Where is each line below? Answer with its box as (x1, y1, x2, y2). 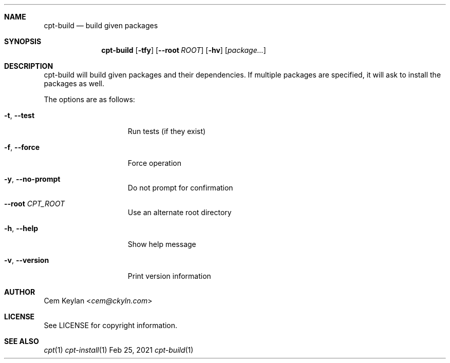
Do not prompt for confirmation (127, 183, 233, 192)
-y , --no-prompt (4, 175, 61, 183)
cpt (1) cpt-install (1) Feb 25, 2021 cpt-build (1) (44, 346, 194, 354)
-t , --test (4, 111, 35, 120)
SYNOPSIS (4, 37, 42, 46)
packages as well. (44, 79, 104, 88)
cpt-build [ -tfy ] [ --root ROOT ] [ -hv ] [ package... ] (101, 46, 266, 54)
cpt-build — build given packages (44, 21, 158, 30)
